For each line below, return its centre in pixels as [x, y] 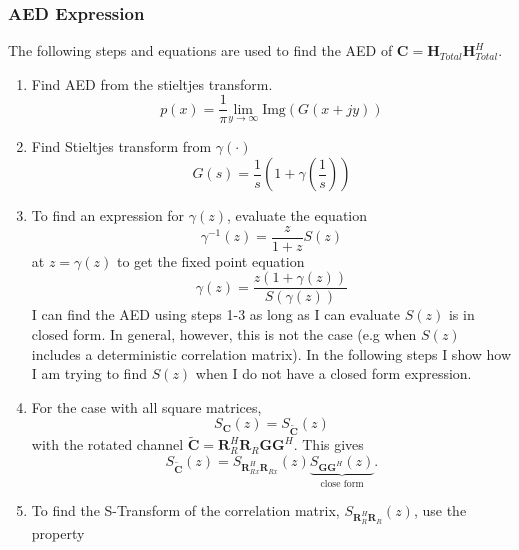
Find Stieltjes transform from [121, 146]
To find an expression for [108, 215]
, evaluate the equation [297, 215]
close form [342, 483]
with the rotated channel [107, 444]
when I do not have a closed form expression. [333, 373]
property [58, 532]
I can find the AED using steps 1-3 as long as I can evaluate [216, 314]
